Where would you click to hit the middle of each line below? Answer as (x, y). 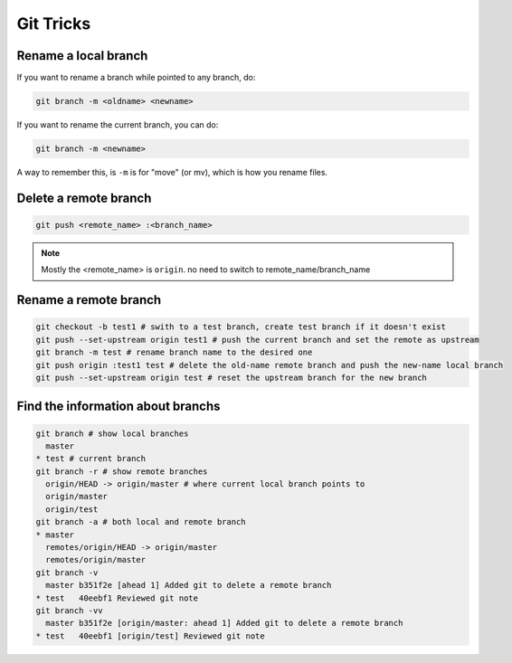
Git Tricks (54, 24)
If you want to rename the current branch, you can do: (118, 125)
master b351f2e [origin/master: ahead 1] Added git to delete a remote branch (224, 623)
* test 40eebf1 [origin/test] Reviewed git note (151, 636)
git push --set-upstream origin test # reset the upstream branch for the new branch (231, 377)
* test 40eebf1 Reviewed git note (117, 598)
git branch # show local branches (112, 433)
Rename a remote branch (89, 300)
